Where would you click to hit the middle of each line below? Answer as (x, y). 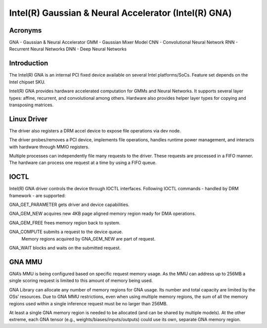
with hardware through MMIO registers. (49, 147)
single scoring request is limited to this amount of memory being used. (81, 281)
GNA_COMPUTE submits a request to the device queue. (66, 232)
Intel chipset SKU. (27, 82)
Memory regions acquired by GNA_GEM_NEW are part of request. (89, 239)
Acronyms (25, 30)
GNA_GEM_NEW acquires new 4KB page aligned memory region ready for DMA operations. (103, 214)
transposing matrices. (31, 105)
